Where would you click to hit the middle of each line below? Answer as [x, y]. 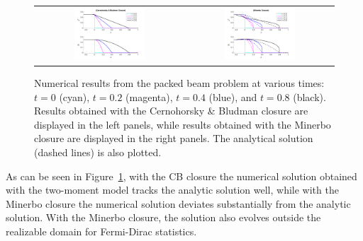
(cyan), [74, 96]
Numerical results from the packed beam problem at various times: [179, 83]
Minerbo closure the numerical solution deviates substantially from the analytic [178, 203]
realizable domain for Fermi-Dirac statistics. [101, 231]
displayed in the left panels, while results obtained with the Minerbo [183, 124]
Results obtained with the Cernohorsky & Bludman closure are [171, 111]
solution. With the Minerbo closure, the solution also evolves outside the [163, 217]
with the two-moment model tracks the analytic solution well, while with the [172, 190]
